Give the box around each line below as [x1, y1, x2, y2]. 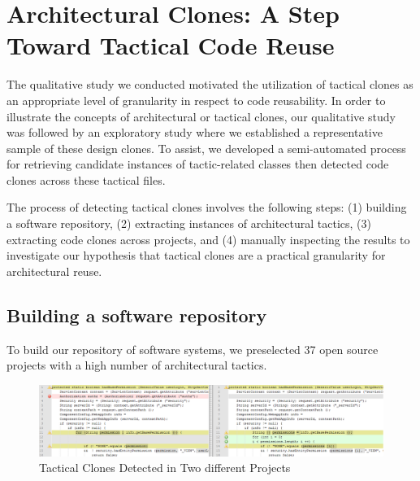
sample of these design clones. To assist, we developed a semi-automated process [6, 139, 406, 156]
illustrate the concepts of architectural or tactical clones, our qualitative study [6, 107, 396, 125]
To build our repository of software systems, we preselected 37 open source [6, 340, 379, 357]
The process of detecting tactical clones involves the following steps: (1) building [6, 199, 407, 216]
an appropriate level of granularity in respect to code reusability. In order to [6, 91, 386, 108]
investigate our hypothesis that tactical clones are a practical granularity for [6, 247, 386, 264]
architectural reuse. [6, 262, 102, 279]
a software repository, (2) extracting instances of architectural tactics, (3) [6, 215, 371, 232]
